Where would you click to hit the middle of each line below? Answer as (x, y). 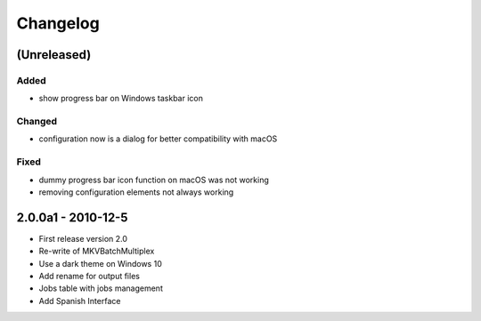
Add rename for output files (89, 277)
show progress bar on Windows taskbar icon (121, 99)
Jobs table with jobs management (101, 288)
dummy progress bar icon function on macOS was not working (154, 180)
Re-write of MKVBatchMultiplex (97, 251)
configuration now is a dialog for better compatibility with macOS (158, 139)
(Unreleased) (54, 55)
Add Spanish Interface (80, 301)
